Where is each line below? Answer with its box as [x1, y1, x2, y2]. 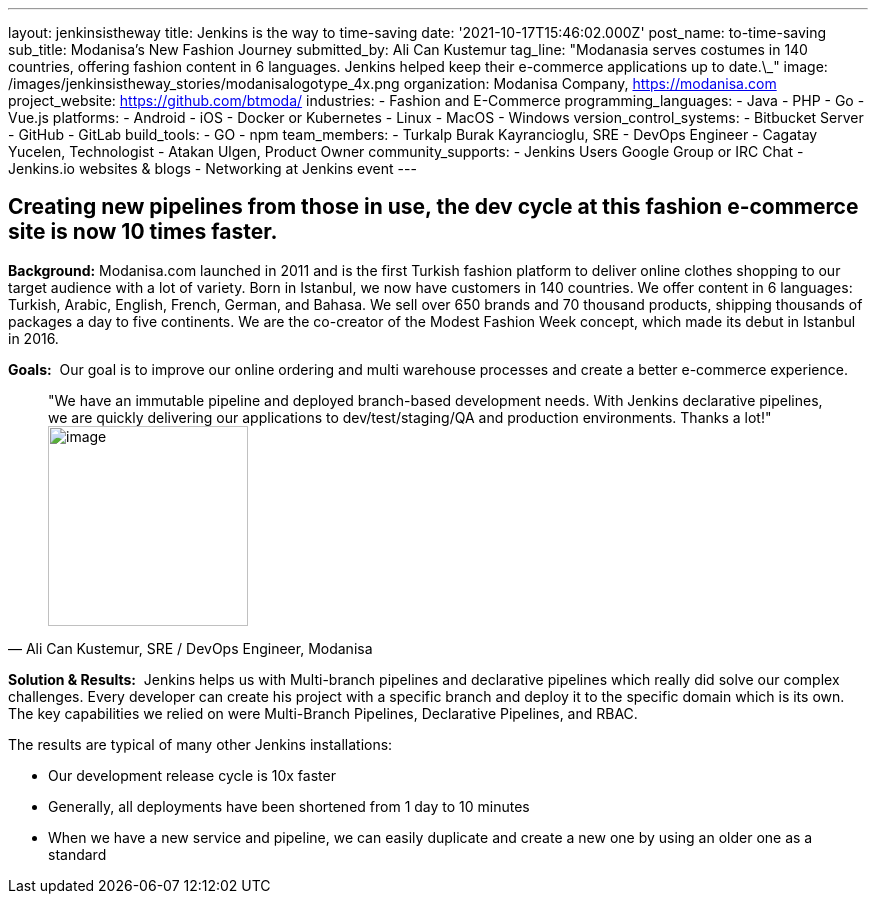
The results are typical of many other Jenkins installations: [8, 735, 393, 753]
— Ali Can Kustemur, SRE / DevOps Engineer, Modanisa [8, 639, 373, 657]
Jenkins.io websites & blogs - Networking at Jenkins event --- [8, 160, 417, 177]
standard [48, 845, 107, 863]
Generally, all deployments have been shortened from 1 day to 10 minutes [48, 797, 530, 815]
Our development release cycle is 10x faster [48, 766, 336, 784]
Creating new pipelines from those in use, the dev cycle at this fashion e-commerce [8, 194, 859, 220]
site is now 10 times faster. [8, 219, 278, 245]
